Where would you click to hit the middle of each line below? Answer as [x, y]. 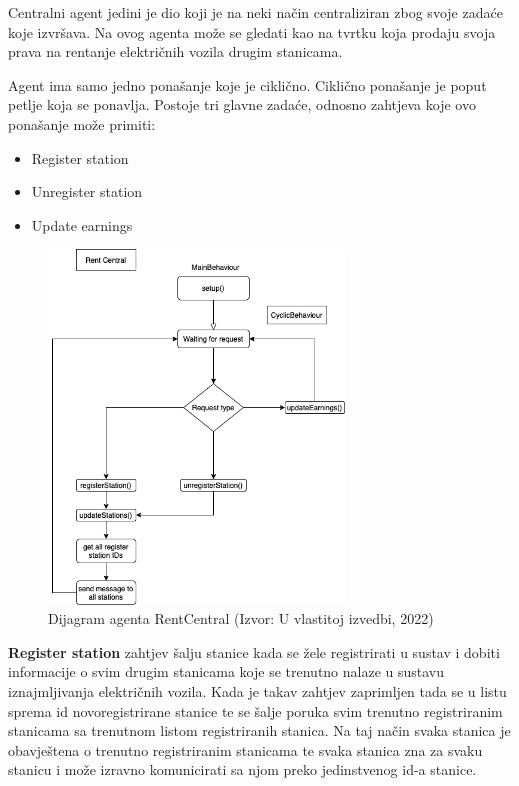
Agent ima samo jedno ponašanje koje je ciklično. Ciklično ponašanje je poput [247, 84]
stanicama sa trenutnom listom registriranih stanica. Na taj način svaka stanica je [259, 730]
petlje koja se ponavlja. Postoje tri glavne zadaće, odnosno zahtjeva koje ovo [242, 104]
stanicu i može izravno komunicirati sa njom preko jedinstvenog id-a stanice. [242, 769]
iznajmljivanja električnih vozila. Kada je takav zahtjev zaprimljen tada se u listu [257, 690]
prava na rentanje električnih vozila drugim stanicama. [175, 51]
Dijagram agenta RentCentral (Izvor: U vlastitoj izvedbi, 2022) [241, 618]
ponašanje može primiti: [82, 123]
